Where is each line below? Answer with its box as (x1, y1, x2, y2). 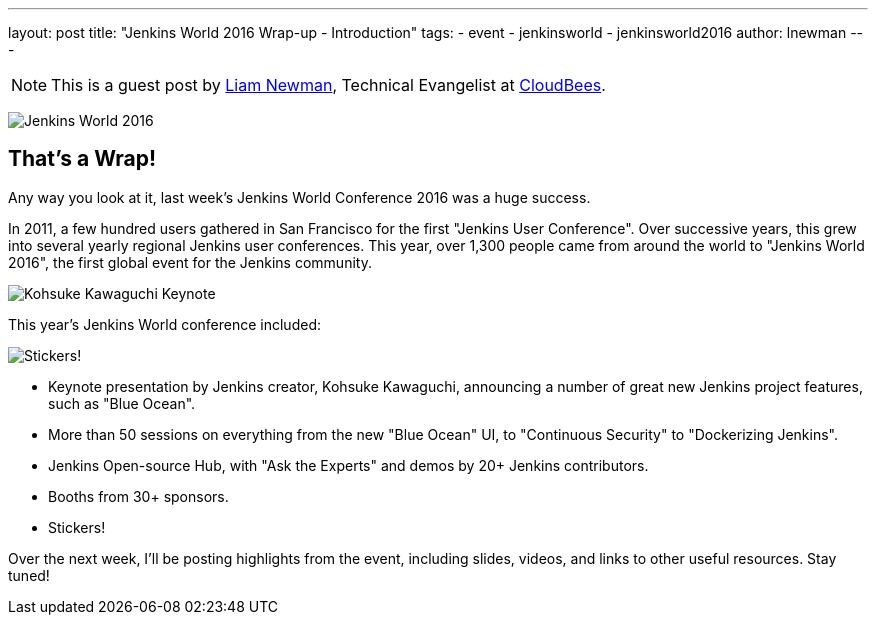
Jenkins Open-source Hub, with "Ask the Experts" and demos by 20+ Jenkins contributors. (48, 456, 649, 474)
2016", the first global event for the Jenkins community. (8, 253, 372, 271)
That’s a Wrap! (8, 146, 157, 172)
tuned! (8, 566, 50, 584)
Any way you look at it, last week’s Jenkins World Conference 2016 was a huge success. (8, 188, 591, 206)
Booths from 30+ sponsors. (48, 487, 229, 505)
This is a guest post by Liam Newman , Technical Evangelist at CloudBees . (51, 75, 606, 95)
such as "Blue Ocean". (48, 394, 196, 412)
